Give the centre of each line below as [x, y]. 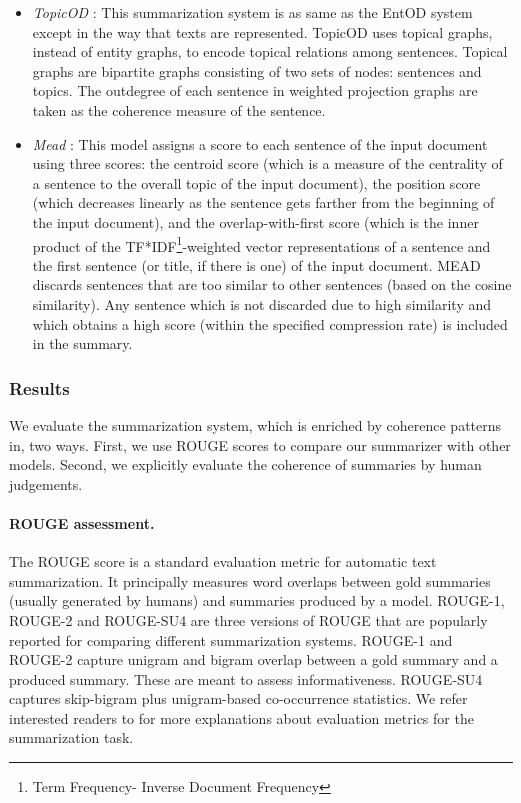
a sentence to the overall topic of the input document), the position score [256, 182]
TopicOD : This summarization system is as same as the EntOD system [252, 12]
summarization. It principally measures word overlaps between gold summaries [250, 580]
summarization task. [71, 737]
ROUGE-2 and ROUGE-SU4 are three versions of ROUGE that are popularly [248, 619]
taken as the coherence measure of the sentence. [179, 109]
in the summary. [82, 343]
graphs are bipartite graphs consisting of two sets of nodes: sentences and [257, 70]
